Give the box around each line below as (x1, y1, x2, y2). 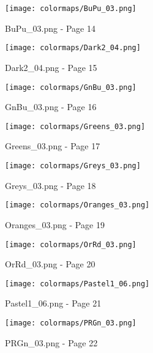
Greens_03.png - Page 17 (5, 139, 100, 152)
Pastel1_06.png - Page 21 (5, 297, 102, 310)
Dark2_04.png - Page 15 (5, 61, 97, 73)
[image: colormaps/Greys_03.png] (5, 162, 141, 170)
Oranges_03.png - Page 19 (5, 218, 105, 231)
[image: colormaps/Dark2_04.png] (5, 43, 141, 53)
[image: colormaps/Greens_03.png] (5, 122, 146, 131)
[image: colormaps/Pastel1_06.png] (5, 279, 150, 288)
